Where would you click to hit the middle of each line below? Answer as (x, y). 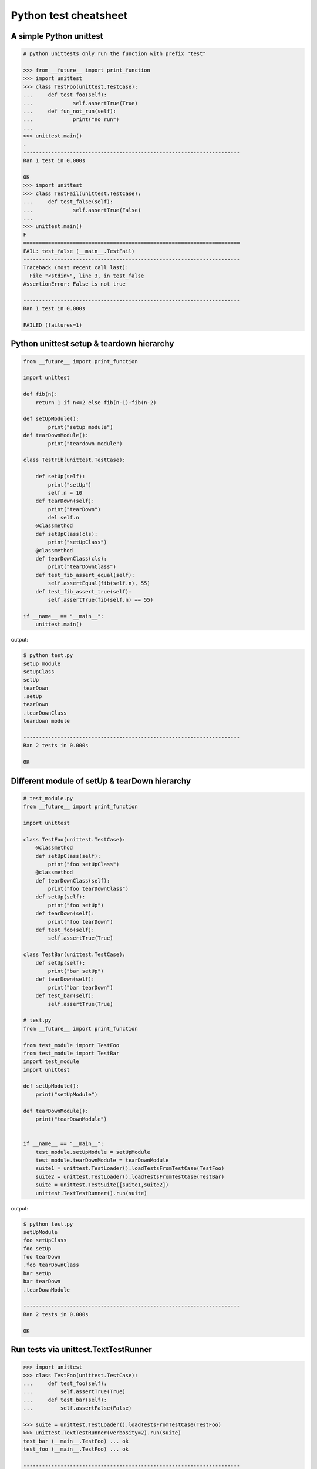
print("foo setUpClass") (84, 864)
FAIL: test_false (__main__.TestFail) (79, 251)
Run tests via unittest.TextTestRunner (81, 1349)
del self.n (63, 518)
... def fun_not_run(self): (70, 111)
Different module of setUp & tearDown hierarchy (101, 781)
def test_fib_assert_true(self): (84, 591)
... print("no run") (71, 120)
